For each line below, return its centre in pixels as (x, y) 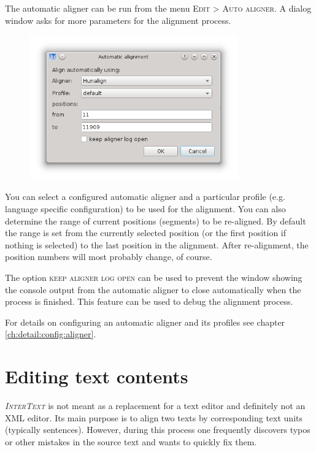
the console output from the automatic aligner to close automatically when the (153, 289)
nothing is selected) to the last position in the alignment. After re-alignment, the (157, 244)
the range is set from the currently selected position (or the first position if (146, 233)
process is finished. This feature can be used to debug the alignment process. (149, 301)
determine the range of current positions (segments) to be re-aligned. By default (156, 220)
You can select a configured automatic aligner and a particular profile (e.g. (145, 197)
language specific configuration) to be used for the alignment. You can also (145, 209)
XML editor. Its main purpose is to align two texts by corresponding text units (154, 417)
